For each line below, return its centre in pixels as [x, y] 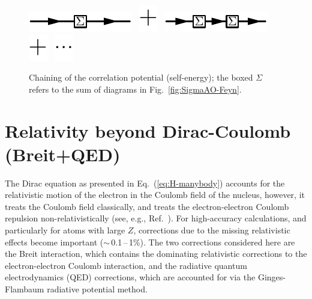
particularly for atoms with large [65, 230]
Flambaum [25, 289]
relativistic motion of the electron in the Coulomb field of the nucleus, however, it [155, 195]
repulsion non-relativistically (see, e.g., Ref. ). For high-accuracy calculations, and [156, 218]
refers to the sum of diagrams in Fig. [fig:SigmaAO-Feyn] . [135, 89]
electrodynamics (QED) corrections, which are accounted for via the [130, 277]
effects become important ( [54, 242]
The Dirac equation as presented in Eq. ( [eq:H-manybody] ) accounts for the [145, 183]
